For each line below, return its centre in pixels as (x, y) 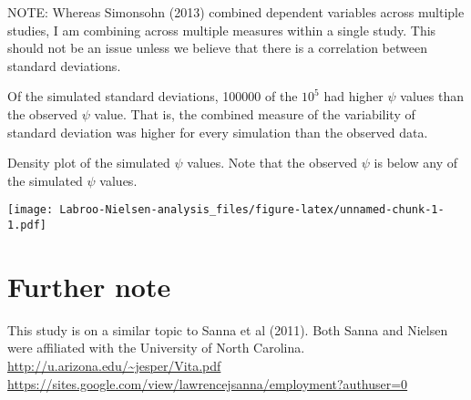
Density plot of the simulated (89, 163)
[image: (31, 210)
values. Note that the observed (272, 163)
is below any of (416, 163)
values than (432, 96)
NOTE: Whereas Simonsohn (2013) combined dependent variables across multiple (236, 12)
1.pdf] (27, 225)
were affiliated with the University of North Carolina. (156, 348)
